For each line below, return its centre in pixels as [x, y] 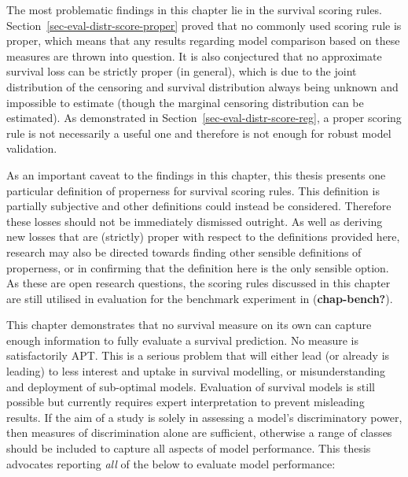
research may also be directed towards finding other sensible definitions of [184, 251]
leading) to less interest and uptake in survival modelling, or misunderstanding [196, 371]
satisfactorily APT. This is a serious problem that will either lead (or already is [198, 355]
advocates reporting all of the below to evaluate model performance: [171, 463]
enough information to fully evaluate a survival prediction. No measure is [183, 340]
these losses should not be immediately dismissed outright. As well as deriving [195, 221]
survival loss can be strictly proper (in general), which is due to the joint [182, 71]
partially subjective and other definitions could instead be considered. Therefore [199, 206]
